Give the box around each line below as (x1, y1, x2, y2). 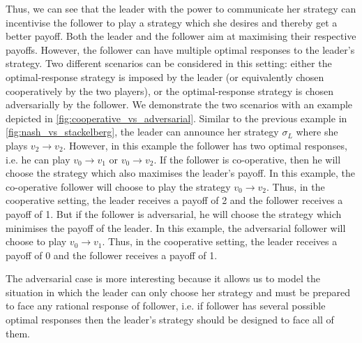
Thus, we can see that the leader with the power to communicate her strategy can (6, 1, 356, 15)
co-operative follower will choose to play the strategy (6, 179, 231, 194)
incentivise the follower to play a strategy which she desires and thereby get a (6, 15, 338, 29)
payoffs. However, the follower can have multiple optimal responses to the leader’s (6, 42, 355, 57)
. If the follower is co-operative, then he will (153, 152, 341, 166)
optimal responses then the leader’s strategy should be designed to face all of (6, 312, 334, 327)
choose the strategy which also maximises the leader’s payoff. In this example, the (6, 166, 356, 180)
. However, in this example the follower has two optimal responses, (63, 138, 347, 152)
